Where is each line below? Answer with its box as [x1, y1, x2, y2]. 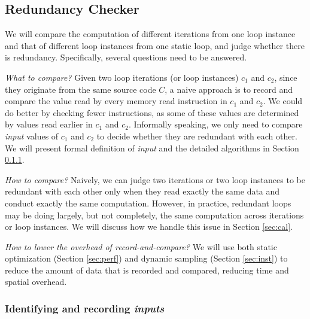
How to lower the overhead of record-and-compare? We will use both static [5, 240, 277, 253]
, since [274, 71, 297, 83]
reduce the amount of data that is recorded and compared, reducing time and [5, 263, 289, 276]
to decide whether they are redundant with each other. [96, 129, 297, 142]
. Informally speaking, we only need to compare [128, 118, 303, 130]
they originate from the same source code [5, 83, 156, 95]
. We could [263, 95, 303, 107]
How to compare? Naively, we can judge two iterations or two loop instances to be [5, 173, 305, 186]
